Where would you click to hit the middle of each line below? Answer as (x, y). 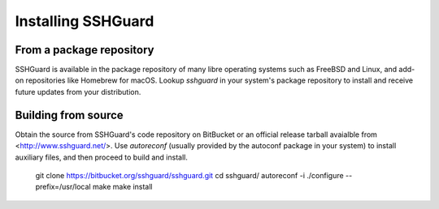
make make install (122, 187)
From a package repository (85, 50)
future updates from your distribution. (78, 92)
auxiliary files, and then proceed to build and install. (102, 157)
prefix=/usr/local (63, 187)
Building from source (69, 115)
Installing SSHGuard (85, 21)
